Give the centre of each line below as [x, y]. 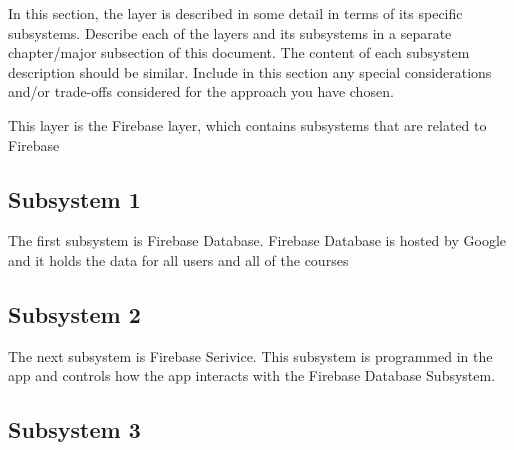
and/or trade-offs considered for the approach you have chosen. [201, 91]
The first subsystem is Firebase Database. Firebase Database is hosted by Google [257, 240]
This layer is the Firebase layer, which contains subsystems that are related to [247, 124]
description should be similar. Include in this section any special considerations [250, 71]
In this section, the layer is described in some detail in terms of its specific [235, 13]
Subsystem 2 [74, 313]
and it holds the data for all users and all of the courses [178, 259]
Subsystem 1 [74, 198]
